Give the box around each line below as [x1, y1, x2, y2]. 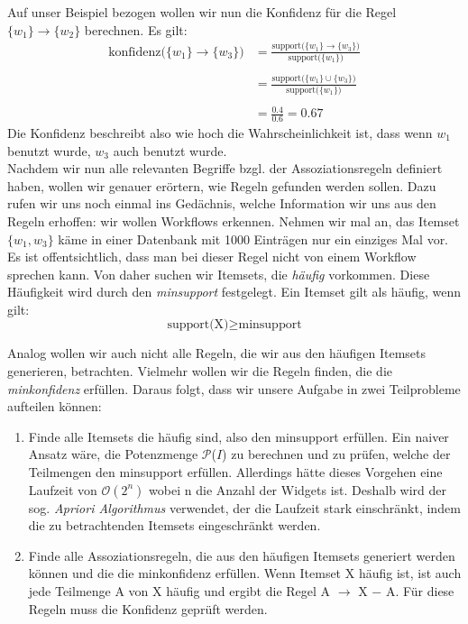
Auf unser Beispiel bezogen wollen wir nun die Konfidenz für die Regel [7, 3, 397, 21]
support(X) [167, 318, 229, 332]
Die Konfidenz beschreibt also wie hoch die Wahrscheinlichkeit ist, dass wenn [7, 123, 433, 142]
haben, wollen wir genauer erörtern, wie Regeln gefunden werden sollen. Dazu [7, 176, 436, 195]
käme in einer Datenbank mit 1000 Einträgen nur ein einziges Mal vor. [58, 229, 449, 248]
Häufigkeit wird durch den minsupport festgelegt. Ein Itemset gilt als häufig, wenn [7, 282, 462, 301]
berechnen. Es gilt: [84, 20, 188, 39]
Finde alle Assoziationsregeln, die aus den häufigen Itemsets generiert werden [28, 546, 455, 564]
